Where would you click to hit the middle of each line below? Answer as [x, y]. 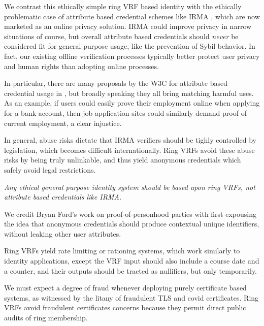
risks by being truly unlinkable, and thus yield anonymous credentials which [123, 160]
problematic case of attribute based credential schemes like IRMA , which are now [132, 16]
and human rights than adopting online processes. [81, 66]
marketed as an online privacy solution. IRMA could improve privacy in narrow [128, 26]
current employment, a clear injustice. [63, 123]
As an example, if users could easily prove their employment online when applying [132, 103]
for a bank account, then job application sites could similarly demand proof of [125, 112]
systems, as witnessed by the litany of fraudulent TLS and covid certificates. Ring [131, 297]
